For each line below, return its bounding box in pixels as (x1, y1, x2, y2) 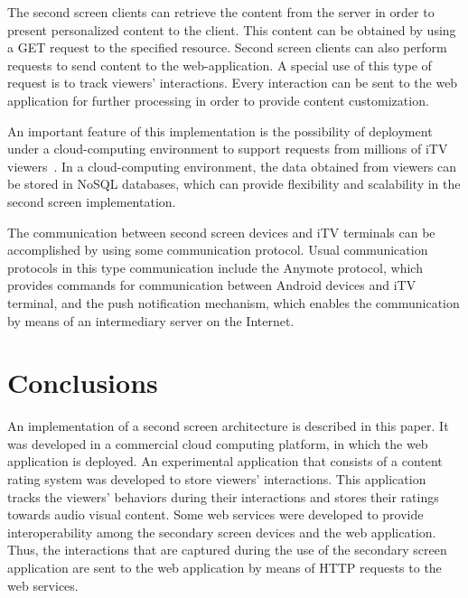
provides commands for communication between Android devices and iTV (7, 276, 417, 294)
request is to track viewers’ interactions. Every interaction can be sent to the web (7, 73, 458, 92)
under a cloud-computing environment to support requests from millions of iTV (7, 139, 448, 158)
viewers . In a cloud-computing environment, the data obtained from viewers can (7, 156, 456, 175)
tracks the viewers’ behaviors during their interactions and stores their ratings (7, 487, 439, 506)
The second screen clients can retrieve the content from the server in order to (7, 3, 435, 21)
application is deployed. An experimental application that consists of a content (7, 452, 443, 471)
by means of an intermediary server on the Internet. (7, 311, 295, 330)
